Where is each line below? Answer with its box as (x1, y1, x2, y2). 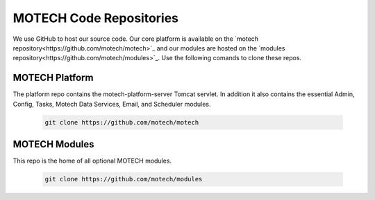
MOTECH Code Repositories (12, 10, 179, 26)
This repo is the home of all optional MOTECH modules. (12, 156, 172, 165)
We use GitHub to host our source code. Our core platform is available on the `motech (12, 35, 259, 43)
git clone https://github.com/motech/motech (44, 118, 199, 126)
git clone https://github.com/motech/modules (44, 175, 203, 183)
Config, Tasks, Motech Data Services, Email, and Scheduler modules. (12, 100, 211, 108)
